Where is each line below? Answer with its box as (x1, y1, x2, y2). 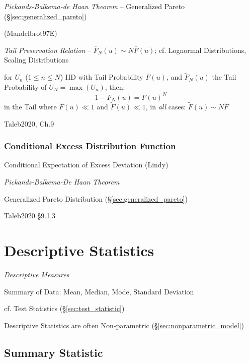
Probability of (4, 82, 47, 92)
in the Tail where (4, 101, 57, 112)
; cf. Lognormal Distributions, (154, 44, 246, 55)
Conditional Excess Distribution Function (4, 140, 176, 152)
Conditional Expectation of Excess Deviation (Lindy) (4, 159, 169, 170)
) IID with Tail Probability (60, 72, 143, 82)
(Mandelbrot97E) (4, 28, 57, 38)
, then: (105, 82, 125, 92)
